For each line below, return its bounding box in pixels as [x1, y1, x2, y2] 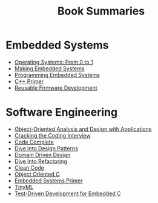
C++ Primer [14, 78, 44, 85]
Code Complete [14, 138, 54, 145]
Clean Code [14, 164, 45, 171]
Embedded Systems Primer [14, 177, 83, 184]
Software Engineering [5, 105, 118, 119]
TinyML [14, 183, 34, 190]
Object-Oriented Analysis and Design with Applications [14, 125, 152, 133]
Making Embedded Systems [14, 65, 85, 72]
